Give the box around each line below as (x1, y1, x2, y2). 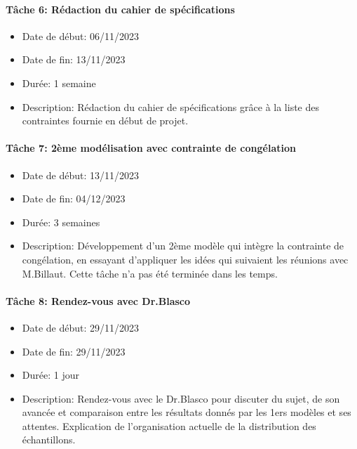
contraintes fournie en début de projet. (22, 113, 189, 128)
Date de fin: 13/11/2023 (22, 52, 126, 67)
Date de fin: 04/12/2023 (22, 191, 126, 206)
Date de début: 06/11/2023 (22, 28, 140, 43)
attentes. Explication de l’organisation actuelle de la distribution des (22, 418, 316, 433)
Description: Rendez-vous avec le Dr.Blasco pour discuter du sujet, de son (22, 391, 340, 405)
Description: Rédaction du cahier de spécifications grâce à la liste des (22, 99, 319, 114)
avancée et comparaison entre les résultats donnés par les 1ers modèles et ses (22, 405, 351, 419)
